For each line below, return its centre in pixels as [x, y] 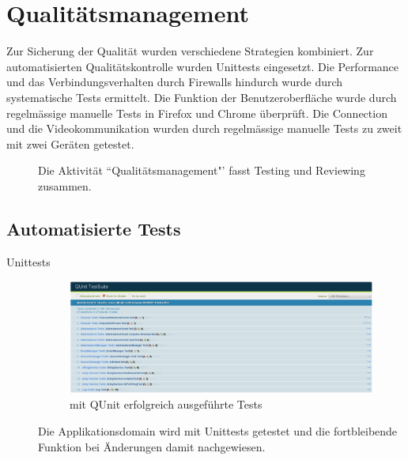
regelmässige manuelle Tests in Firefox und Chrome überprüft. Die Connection [197, 113]
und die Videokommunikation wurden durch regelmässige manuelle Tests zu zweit [204, 128]
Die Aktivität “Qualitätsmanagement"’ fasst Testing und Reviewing [202, 170]
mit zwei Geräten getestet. [70, 143]
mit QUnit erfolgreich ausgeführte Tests [166, 404]
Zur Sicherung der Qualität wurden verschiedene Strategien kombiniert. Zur [190, 51]
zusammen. [65, 185]
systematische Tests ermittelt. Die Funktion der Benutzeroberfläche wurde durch [202, 97]
